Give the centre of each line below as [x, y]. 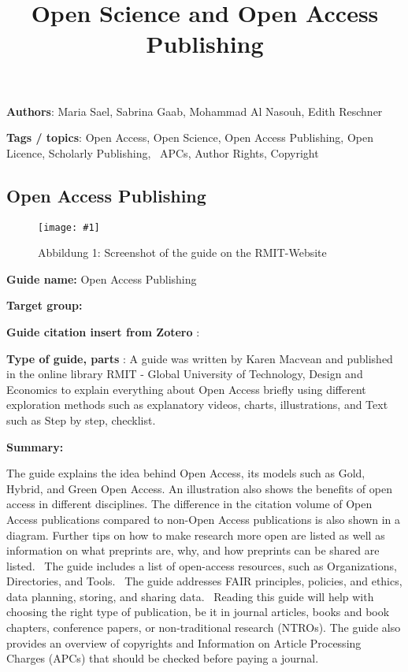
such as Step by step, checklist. [81, 420]
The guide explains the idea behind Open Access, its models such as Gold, [186, 473]
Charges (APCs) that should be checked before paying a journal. [163, 658]
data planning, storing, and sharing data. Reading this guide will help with [190, 596]
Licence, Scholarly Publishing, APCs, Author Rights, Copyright [163, 152]
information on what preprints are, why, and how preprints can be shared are [193, 550]
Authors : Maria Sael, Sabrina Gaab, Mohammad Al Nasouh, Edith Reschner [195, 111]
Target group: [45, 305]
